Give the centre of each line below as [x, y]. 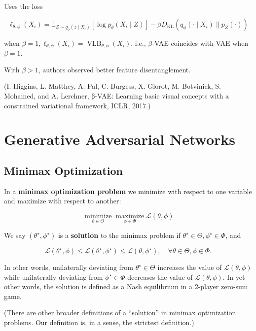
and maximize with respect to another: [63, 201]
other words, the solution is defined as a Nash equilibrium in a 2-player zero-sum [126, 286]
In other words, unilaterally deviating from [69, 267]
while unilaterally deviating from [54, 277]
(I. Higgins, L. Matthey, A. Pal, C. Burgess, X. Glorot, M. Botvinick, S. [112, 86]
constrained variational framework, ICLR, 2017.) [77, 105]
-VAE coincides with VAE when [200, 43]
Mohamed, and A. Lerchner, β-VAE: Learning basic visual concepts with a [117, 95]
